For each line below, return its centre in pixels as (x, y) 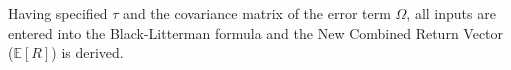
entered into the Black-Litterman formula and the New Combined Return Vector (256, 32)
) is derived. (87, 52)
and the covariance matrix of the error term (257, 13)
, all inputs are (451, 13)
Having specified (58, 13)
